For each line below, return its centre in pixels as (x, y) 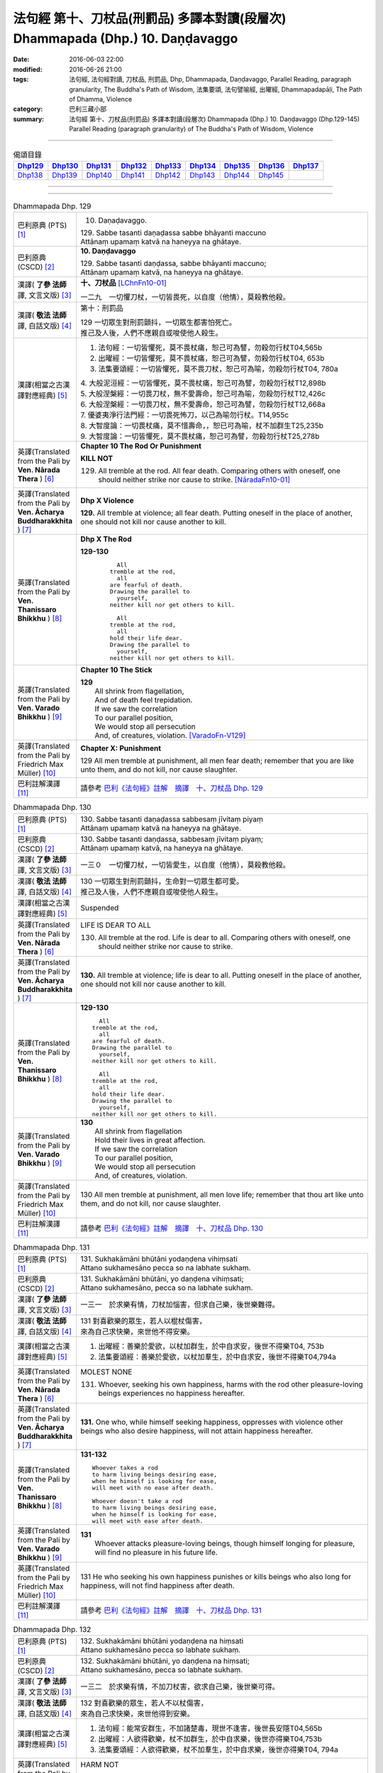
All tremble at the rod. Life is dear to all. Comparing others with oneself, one (224, 938)
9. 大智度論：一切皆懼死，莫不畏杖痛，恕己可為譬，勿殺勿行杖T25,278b (200, 436)
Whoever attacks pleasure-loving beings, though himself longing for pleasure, (225, 1543)
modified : (28, 69)
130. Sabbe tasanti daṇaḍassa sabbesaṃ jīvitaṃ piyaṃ (172, 819)
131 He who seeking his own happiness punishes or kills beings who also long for (216, 1577)
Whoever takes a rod (125, 1468)
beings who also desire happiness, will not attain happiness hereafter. (197, 1430)
